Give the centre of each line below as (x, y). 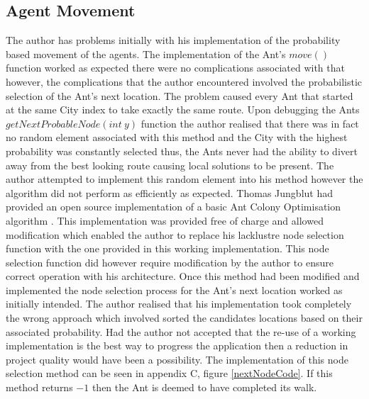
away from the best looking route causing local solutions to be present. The (170, 165)
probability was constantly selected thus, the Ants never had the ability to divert (182, 151)
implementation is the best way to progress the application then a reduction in (177, 345)
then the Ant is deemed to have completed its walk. (204, 387)
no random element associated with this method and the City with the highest (177, 137)
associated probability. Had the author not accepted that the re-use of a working (181, 331)
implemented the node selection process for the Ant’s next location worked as (174, 290)
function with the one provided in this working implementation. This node (167, 248)
